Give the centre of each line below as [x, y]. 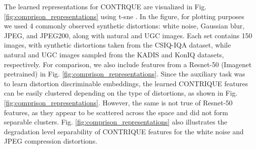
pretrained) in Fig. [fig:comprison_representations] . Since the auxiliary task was [125, 74]
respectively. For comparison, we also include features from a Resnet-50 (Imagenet [128, 64]
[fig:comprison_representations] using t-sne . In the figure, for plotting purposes [124, 16]
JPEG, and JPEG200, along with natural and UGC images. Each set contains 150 [128, 35]
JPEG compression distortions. [51, 141]
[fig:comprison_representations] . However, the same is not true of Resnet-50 [118, 102]
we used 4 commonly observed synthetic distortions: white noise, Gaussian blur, [124, 26]
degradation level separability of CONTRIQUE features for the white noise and [124, 131]
